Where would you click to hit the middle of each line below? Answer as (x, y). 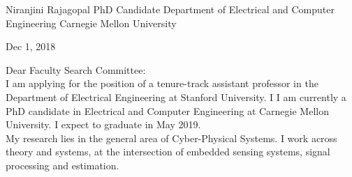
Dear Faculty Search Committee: (76, 69)
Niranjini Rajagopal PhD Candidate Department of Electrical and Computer (170, 9)
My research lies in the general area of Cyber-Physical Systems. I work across (171, 138)
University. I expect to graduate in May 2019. (103, 124)
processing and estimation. (63, 165)
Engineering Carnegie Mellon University (91, 23)
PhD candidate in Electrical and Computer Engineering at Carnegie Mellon (167, 110)
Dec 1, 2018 (31, 46)
